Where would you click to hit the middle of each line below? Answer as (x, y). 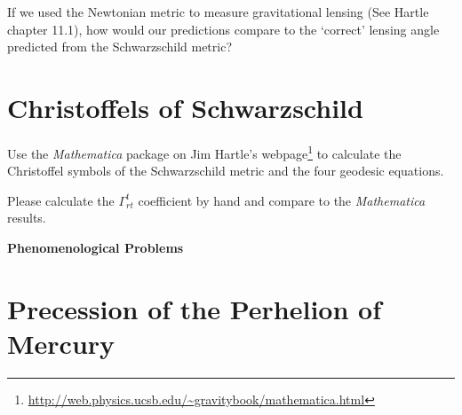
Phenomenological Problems (96, 247)
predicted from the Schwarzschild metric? (119, 47)
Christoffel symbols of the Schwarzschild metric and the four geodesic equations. (226, 171)
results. (27, 218)
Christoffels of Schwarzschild (185, 107)
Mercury (61, 343)
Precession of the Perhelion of (195, 308)
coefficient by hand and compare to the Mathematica (282, 200)
